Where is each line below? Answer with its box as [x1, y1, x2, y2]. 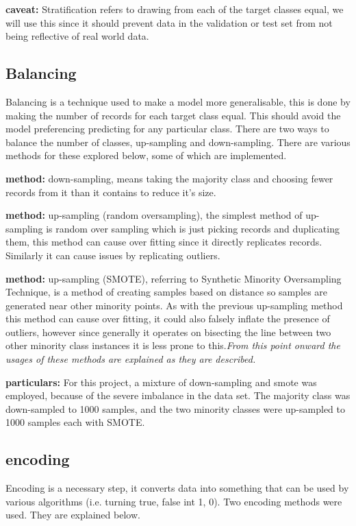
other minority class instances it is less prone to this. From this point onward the [5, 338, 340, 352]
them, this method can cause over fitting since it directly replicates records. [5, 235, 322, 249]
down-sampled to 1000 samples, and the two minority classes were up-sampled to [5, 401, 345, 416]
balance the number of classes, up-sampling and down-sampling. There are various [5, 134, 351, 149]
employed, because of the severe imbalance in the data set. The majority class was [5, 388, 351, 403]
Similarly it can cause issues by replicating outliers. [5, 248, 220, 262]
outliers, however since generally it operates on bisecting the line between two [5, 324, 331, 339]
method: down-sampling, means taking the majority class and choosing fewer [5, 171, 333, 185]
